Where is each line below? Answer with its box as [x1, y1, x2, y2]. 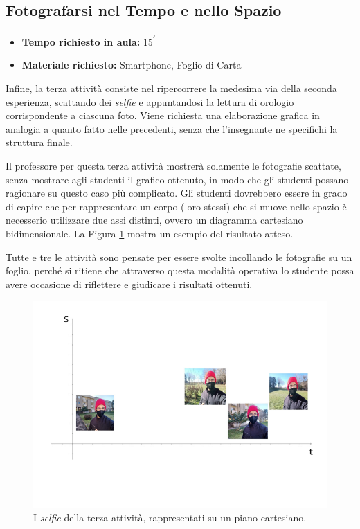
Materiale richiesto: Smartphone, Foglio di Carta [21, 57, 242, 72]
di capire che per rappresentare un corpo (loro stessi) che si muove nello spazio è [6, 199, 347, 213]
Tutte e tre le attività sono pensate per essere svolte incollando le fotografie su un [6, 249, 352, 264]
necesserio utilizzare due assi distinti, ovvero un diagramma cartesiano [6, 213, 303, 227]
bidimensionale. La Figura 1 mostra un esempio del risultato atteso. [6, 226, 294, 240]
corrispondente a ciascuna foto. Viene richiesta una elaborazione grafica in [6, 108, 320, 123]
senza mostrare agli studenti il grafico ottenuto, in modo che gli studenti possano [6, 172, 349, 186]
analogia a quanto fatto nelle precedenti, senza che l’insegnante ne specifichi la [6, 121, 338, 136]
